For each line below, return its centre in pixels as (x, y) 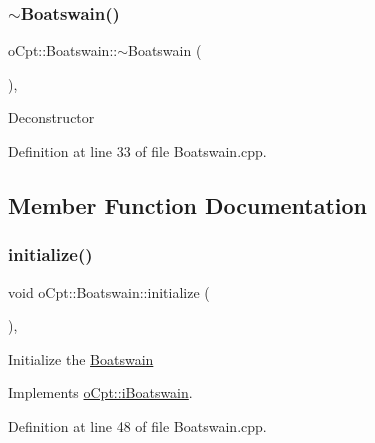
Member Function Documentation (188, 204)
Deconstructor (51, 117)
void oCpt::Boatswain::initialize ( (109, 291)
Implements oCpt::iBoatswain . (100, 392)
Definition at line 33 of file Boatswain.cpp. (137, 151)
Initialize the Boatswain (81, 358)
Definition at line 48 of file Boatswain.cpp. (137, 425)
